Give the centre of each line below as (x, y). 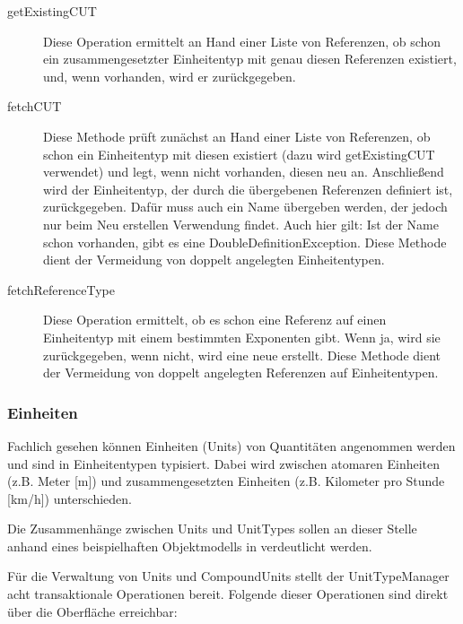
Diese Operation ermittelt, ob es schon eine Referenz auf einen (215, 320)
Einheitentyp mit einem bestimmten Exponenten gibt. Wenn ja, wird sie (242, 337)
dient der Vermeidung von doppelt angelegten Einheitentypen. (214, 260)
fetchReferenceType (61, 289)
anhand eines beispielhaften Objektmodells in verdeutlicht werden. (190, 546)
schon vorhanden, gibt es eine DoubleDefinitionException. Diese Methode (245, 242)
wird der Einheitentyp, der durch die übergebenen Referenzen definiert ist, (248, 189)
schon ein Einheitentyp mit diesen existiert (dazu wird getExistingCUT (239, 154)
